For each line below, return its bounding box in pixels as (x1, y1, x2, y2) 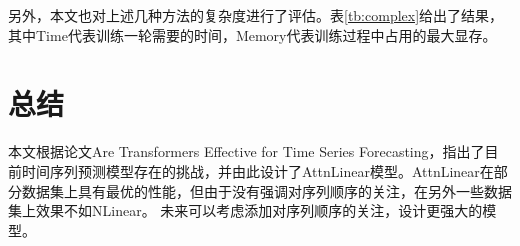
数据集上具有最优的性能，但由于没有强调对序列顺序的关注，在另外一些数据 (21, 180, 512, 201)
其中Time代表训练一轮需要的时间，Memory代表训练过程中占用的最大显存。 (8, 24, 497, 45)
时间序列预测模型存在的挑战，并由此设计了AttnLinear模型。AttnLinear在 (21, 160, 494, 181)
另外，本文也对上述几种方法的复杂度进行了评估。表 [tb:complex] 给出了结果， (8, 5, 504, 25)
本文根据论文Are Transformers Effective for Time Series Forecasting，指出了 (8, 141, 485, 162)
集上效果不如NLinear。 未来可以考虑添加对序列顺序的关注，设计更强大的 (8, 200, 483, 221)
